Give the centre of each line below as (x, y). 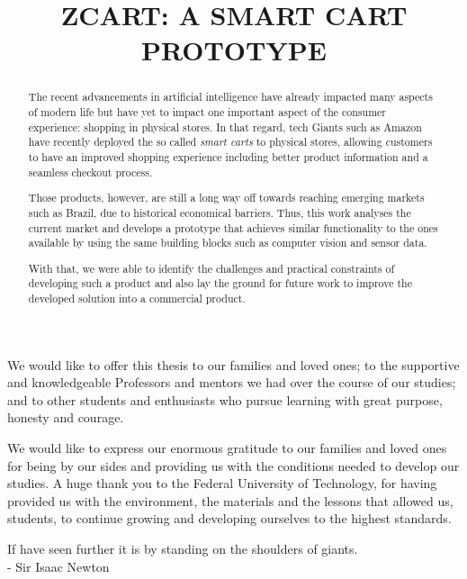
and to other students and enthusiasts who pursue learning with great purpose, (225, 399)
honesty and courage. (66, 417)
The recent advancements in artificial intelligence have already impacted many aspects (230, 97)
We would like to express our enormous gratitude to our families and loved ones (227, 448)
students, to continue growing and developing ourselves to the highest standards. (229, 518)
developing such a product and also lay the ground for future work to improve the (220, 283)
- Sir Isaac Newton (58, 566)
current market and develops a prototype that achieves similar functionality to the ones (233, 227)
